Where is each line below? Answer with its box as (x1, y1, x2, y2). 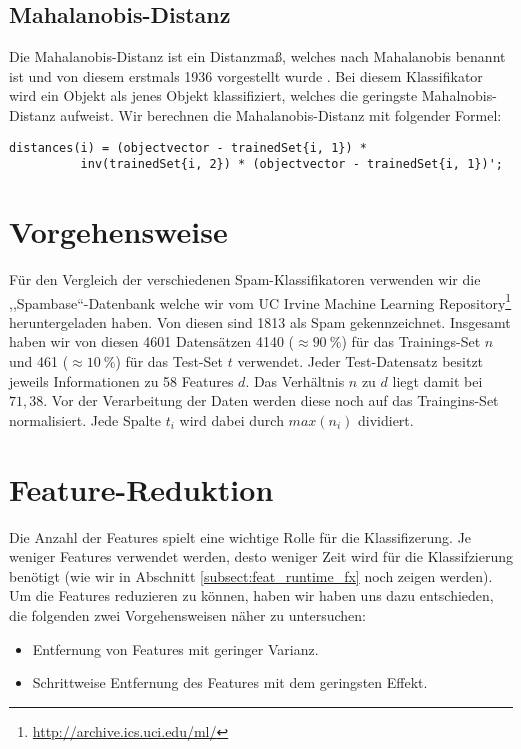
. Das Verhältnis (245, 370, 345, 391)
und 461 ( (9, 351, 69, 372)
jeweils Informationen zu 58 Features (9, 370, 234, 391)
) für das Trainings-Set (341, 331, 481, 352)
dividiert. (358, 409, 414, 430)
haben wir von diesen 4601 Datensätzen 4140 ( (9, 331, 295, 352)
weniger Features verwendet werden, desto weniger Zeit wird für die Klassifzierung (9, 546, 514, 567)
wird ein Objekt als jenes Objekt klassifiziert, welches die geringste (9, 85, 418, 106)
